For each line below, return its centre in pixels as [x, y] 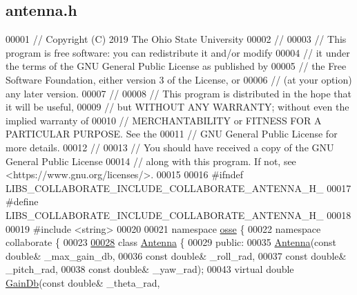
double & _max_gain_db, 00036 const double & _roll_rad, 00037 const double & [176, 255]
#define [22, 201]
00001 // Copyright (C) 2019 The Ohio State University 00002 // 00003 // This [176, 39]
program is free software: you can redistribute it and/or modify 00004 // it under [178, 52]
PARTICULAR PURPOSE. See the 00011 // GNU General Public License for [172, 134]
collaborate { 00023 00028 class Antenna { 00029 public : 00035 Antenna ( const [171, 242]
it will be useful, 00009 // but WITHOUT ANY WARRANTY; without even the [177, 107]
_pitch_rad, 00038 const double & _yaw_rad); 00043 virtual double [150, 269]
